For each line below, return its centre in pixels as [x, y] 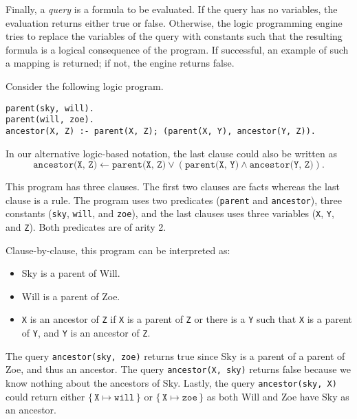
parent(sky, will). [50, 108]
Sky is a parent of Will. [71, 273]
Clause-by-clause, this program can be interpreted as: [118, 250]
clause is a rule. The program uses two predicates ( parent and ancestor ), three [174, 200]
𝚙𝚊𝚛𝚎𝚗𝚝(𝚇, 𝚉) [139, 165]
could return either [45, 396]
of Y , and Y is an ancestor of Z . [86, 333]
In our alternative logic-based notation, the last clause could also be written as [171, 153]
